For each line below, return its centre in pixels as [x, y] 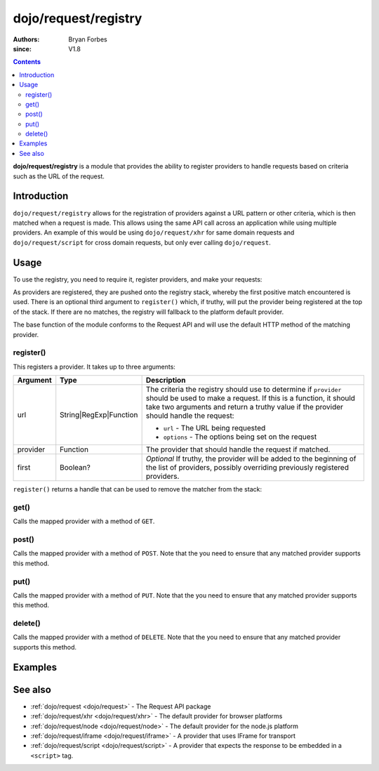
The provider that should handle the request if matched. [238, 449]
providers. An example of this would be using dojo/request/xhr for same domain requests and [154, 232]
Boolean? [75, 468]
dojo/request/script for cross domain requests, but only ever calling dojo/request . [142, 242]
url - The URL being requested [214, 428]
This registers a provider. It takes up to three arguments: [94, 367]
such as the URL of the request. [59, 176]
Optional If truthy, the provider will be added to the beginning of [251, 459]
